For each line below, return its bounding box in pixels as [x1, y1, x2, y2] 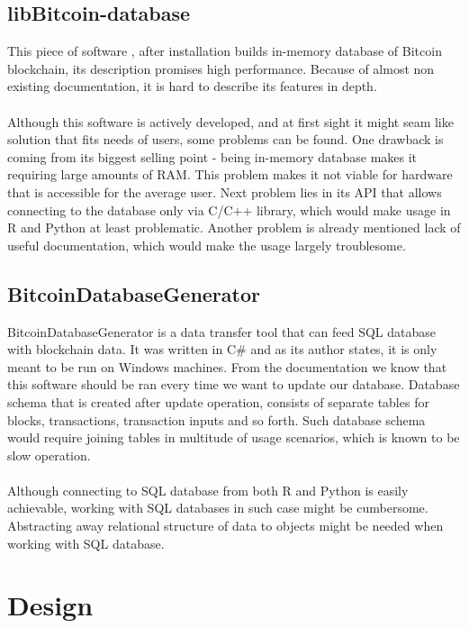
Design [7, 587, 94, 623]
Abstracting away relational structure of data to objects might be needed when [7, 516, 444, 535]
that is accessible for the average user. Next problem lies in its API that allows [7, 182, 442, 201]
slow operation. [7, 445, 91, 464]
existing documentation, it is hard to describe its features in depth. [7, 77, 377, 96]
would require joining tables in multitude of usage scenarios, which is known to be [7, 428, 460, 447]
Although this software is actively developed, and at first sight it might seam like [7, 112, 454, 131]
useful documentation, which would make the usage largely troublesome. [7, 235, 406, 254]
